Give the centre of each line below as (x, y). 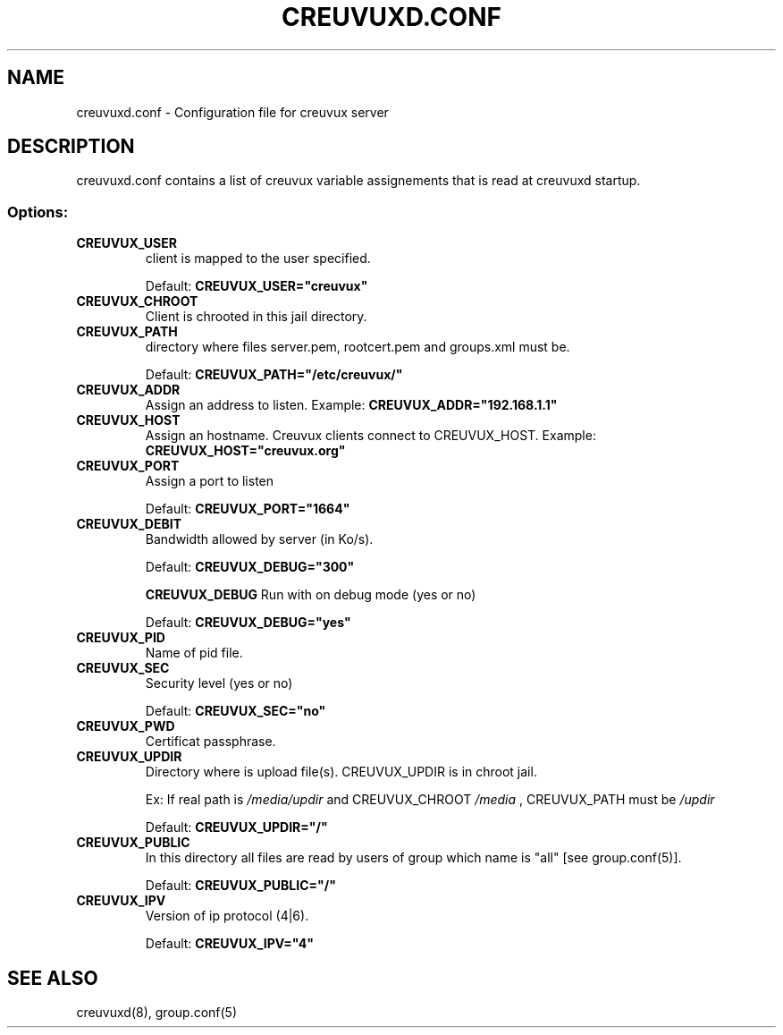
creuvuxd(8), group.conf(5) (157, 1013)
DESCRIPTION (71, 147)
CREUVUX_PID (121, 638)
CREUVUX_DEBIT (129, 524)
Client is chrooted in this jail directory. (256, 317)
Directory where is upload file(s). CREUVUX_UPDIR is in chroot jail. (341, 772)
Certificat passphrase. (210, 742)
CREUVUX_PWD (126, 726)
